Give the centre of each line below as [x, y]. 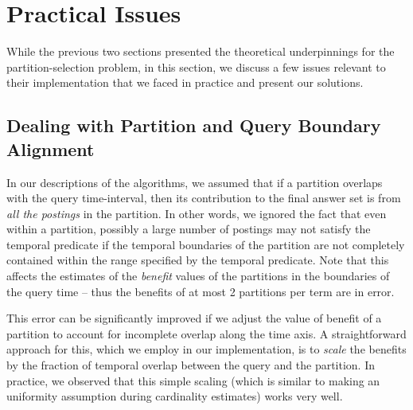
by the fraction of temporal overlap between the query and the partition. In [191, 365]
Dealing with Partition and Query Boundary [194, 125]
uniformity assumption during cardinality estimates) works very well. [175, 396]
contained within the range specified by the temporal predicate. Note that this [198, 260]
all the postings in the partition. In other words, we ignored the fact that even [197, 213]
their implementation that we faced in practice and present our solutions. [185, 82]
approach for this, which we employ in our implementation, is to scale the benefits [206, 349]
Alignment [51, 148]
